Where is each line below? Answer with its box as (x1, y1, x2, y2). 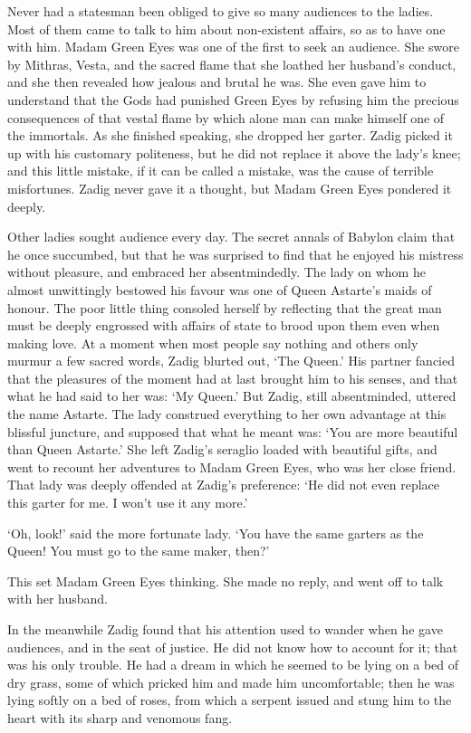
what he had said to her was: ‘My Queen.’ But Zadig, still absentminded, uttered (7, 386, 457, 405)
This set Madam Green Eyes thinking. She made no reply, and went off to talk (7, 571, 444, 590)
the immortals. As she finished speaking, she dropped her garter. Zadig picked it (7, 126, 453, 145)
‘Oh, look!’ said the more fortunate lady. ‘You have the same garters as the (7, 523, 424, 542)
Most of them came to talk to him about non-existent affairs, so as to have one (7, 19, 446, 38)
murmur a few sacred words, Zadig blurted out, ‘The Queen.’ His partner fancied (7, 351, 456, 370)
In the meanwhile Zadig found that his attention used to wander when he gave (7, 620, 443, 638)
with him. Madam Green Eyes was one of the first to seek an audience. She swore (7, 37, 459, 56)
